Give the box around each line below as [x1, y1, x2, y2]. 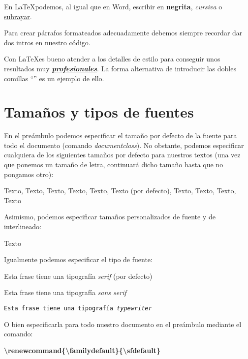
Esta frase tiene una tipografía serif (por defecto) [4, 270, 153, 281]
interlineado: [4, 221, 41, 232]
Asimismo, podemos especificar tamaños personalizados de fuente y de [4, 211, 216, 222]
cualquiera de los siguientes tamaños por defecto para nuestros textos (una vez [4, 150, 241, 160]
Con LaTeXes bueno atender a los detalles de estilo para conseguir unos [4, 54, 220, 64]
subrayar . [4, 11, 32, 21]
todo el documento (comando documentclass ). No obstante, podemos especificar [4, 140, 244, 150]
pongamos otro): [4, 169, 54, 179]
